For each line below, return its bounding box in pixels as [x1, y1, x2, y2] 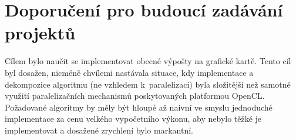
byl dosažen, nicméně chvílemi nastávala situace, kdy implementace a [5, 66, 254, 78]
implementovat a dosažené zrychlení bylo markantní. [5, 124, 193, 136]
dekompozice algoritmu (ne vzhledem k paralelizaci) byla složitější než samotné [5, 78, 291, 90]
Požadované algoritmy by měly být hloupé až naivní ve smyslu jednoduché [5, 101, 273, 113]
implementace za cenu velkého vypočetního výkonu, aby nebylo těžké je [5, 112, 262, 125]
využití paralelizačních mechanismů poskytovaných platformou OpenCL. [5, 89, 265, 102]
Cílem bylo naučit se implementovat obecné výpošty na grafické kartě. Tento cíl [5, 55, 291, 67]
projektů [5, 21, 76, 45]
